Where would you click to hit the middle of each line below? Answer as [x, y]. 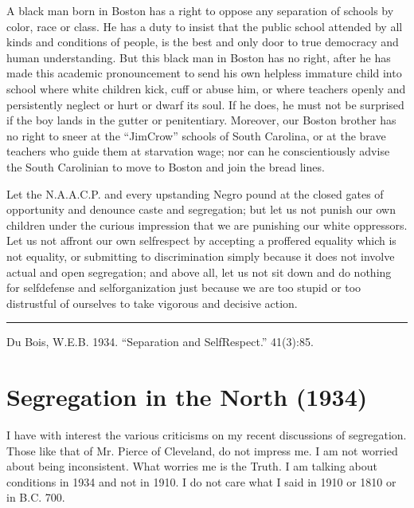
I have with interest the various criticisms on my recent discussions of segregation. [207, 435]
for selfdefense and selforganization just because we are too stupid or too [184, 287]
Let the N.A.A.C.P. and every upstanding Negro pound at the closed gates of [195, 193]
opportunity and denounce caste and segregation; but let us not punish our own [201, 209]
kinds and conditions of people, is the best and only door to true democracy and [203, 42]
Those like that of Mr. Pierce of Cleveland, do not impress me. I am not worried [202, 450]
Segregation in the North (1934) [187, 397]
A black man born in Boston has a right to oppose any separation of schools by [200, 10]
